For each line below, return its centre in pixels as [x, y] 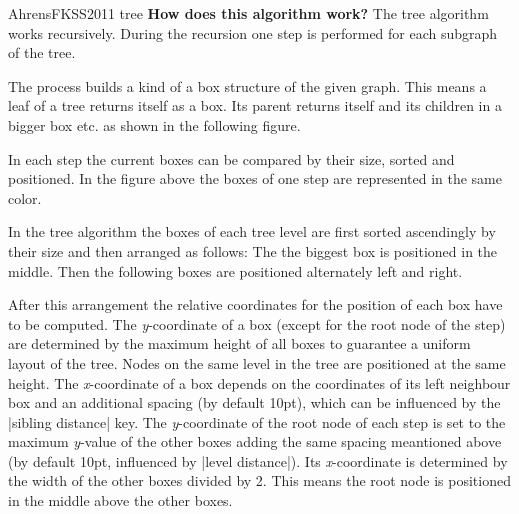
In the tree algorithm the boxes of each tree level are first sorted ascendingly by [252, 231]
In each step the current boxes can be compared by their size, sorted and [231, 158]
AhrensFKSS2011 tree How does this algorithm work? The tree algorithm [248, 13]
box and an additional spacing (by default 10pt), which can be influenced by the [254, 402]
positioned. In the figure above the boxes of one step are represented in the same [255, 178]
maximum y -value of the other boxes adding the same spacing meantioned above [255, 441]
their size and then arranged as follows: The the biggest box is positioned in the [253, 250]
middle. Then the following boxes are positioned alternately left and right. [235, 270]
